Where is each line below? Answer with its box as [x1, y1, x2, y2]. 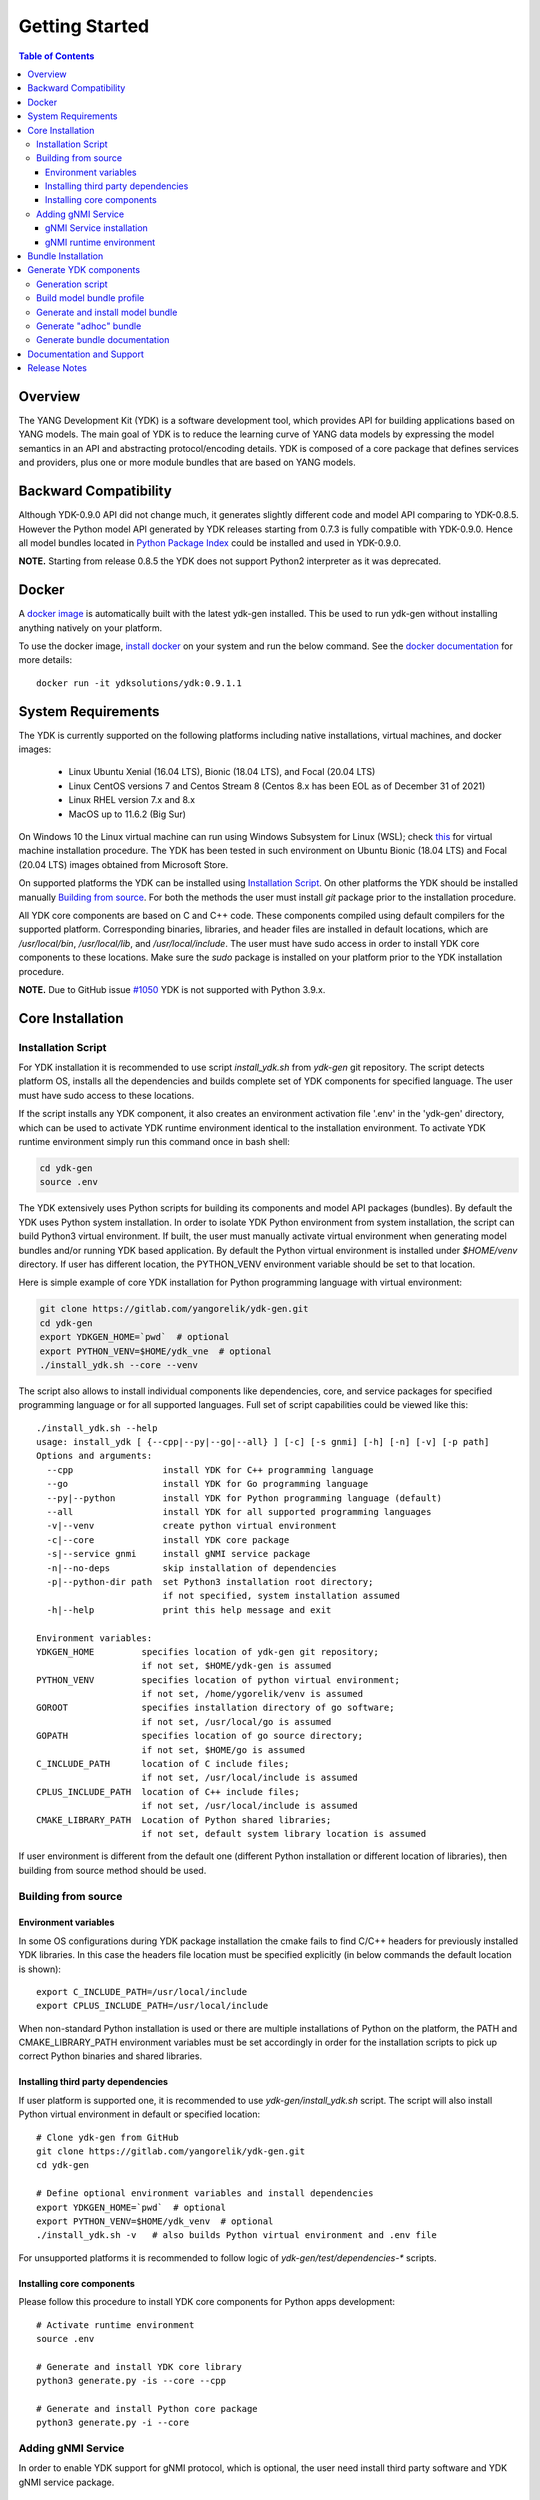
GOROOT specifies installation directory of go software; [36, 1702, 395, 1714]
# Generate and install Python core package [36, 2403, 259, 2414]
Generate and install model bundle [36, 306, 178, 318]
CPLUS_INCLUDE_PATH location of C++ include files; [36, 1786, 300, 1797]
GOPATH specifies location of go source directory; [36, 1730, 364, 1742]
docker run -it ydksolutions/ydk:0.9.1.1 [36, 677, 242, 689]
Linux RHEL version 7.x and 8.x [68, 794, 195, 806]
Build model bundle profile [36, 292, 145, 304]
